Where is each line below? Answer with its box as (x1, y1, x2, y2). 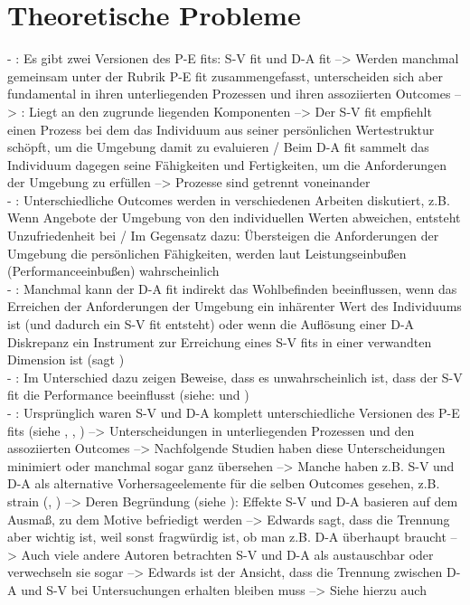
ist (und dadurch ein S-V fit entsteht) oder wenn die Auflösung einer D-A (7, 315, 415, 334)
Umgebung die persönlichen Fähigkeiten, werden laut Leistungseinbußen (7, 243, 407, 262)
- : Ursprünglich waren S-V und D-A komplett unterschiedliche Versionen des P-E (7, 403, 460, 421)
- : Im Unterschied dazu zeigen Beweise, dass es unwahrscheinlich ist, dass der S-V (7, 367, 463, 386)
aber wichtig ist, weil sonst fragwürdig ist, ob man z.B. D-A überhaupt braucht (7, 527, 446, 546)
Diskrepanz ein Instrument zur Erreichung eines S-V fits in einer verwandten (7, 332, 432, 351)
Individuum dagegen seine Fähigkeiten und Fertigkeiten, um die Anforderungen (7, 155, 447, 174)
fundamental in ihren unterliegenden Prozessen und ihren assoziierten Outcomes (7, 84, 451, 103)
